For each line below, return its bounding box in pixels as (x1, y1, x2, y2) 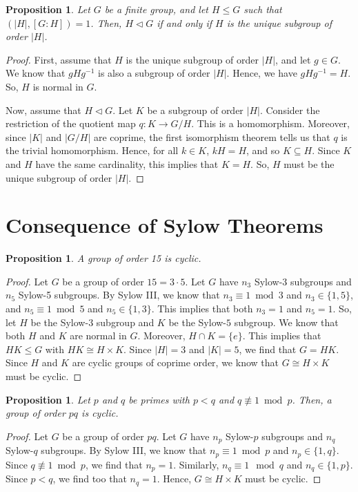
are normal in (70, 328, 127, 343)
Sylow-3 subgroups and (254, 274, 352, 288)
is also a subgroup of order (97, 66, 210, 80)
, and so (246, 143, 280, 158)
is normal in (32, 79, 83, 93)
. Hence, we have (226, 66, 297, 80)
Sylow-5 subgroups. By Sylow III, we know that (18, 287, 220, 302)
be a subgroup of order (147, 102, 243, 117)
